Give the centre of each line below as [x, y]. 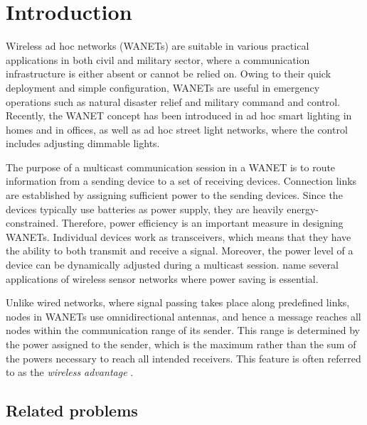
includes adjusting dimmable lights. [83, 143]
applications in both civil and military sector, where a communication [158, 59]
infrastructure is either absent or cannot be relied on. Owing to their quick [169, 74]
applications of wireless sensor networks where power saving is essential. [162, 278]
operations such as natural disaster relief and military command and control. [173, 101]
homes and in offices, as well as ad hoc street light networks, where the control [177, 129]
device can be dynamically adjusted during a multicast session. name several [172, 265]
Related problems [72, 410]
